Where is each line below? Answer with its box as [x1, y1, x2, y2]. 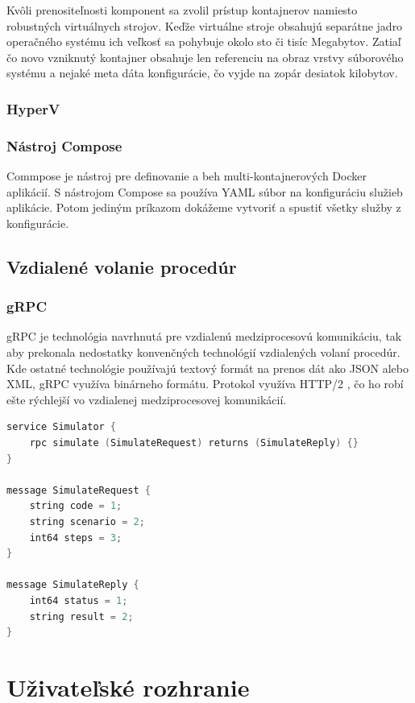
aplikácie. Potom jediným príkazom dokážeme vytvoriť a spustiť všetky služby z [6, 199, 401, 216]
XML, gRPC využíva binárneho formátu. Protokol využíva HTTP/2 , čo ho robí [6, 375, 404, 392]
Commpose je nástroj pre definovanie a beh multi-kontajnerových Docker [6, 167, 367, 184]
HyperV [6, 98, 60, 118]
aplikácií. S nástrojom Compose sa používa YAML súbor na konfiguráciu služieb [6, 183, 403, 200]
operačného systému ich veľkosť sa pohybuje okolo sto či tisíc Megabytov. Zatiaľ [6, 33, 401, 50]
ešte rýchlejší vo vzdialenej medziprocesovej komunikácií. [6, 391, 287, 407]
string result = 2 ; [29, 610, 134, 622]
